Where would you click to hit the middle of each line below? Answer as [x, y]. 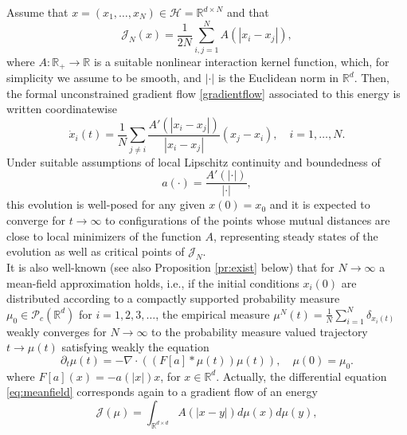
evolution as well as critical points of [96, 251]
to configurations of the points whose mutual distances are [248, 219]
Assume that [37, 12]
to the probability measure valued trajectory [260, 331]
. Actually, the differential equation [301, 376]
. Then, [372, 78]
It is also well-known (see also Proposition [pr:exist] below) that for [170, 266]
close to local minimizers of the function [104, 235]
